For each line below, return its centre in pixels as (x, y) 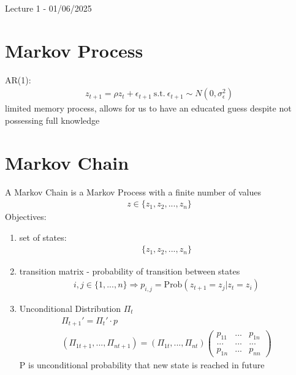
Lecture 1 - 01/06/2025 (48, 8)
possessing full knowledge (52, 120)
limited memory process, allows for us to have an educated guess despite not (148, 108)
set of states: (43, 237)
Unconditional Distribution (70, 308)
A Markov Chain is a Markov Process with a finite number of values (133, 191)
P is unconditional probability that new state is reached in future (142, 364)
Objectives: (26, 217)
